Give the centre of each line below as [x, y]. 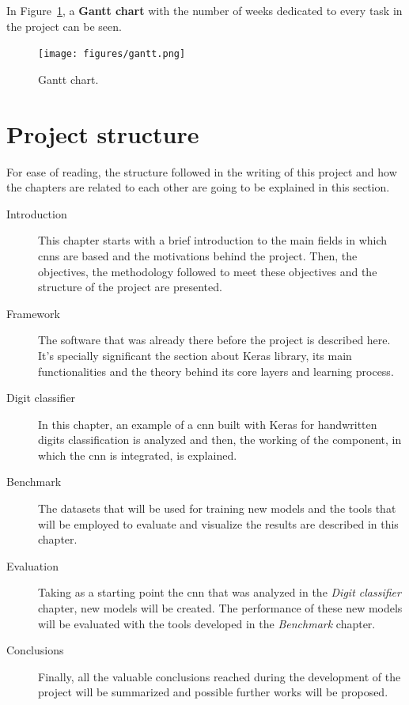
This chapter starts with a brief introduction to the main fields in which [213, 240]
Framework [33, 313]
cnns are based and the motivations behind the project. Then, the [198, 255]
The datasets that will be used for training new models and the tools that [217, 508]
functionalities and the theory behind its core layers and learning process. [216, 371]
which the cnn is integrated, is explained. [138, 455]
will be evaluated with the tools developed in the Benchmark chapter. [207, 623]
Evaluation [32, 565]
